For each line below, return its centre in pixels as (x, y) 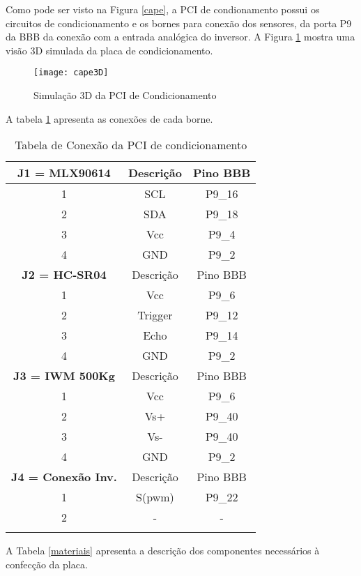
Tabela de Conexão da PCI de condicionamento (131, 145)
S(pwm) (155, 497)
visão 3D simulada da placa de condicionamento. (109, 50)
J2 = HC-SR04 (64, 275)
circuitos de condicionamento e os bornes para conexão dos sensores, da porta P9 (179, 23)
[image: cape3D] (71, 73)
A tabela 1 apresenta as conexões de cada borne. (109, 118)
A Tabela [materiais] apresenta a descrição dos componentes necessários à (163, 551)
